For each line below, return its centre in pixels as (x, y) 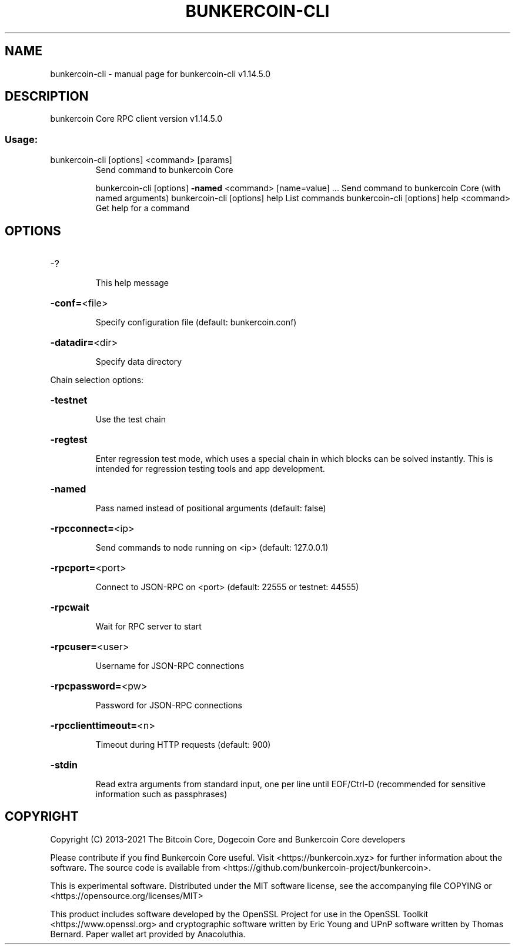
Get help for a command (143, 208)
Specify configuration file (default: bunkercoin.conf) (196, 322)
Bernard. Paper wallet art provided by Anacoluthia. (148, 934)
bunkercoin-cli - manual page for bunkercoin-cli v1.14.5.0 (160, 74)
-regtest (69, 440)
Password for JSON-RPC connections (169, 705)
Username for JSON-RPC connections (170, 666)
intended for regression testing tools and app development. (210, 469)
